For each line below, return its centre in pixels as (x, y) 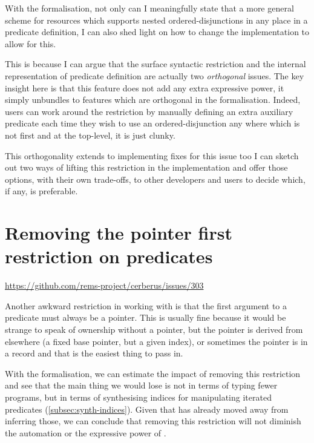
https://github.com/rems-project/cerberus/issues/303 (104, 285)
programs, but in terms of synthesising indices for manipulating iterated (138, 397)
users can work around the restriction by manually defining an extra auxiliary (149, 111)
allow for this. (31, 43)
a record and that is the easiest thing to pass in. (94, 353)
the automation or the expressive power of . (86, 432)
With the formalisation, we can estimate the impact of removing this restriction (153, 373)
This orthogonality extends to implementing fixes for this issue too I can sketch (152, 155)
